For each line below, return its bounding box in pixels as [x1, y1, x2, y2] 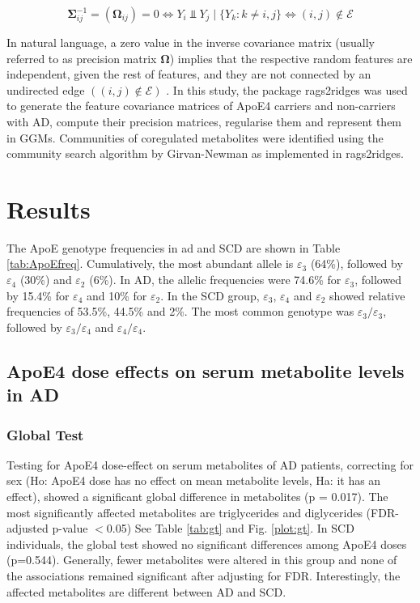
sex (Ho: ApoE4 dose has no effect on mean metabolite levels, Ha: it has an [6, 472, 381, 489]
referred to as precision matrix [6, 49, 157, 66]
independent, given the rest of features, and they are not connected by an [6, 66, 371, 83]
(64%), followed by [310, 255, 403, 272]
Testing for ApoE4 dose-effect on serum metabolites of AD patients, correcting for [6, 456, 414, 473]
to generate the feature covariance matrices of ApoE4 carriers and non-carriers [6, 97, 396, 114]
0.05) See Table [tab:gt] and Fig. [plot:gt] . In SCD [106, 520, 354, 537]
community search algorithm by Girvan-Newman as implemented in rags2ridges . [6, 145, 404, 162]
